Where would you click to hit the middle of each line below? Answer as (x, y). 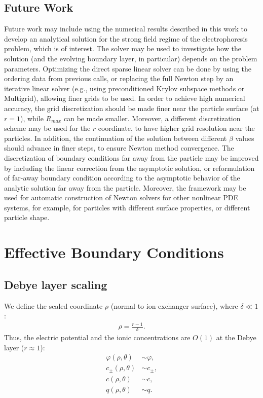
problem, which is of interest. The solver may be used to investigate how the (123, 48)
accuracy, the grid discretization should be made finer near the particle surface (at (132, 108)
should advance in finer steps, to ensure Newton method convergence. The (119, 148)
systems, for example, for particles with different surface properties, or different (127, 207)
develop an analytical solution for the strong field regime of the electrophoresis (126, 38)
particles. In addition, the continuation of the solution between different (116, 138)
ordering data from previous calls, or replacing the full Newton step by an (119, 78)
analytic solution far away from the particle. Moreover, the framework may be (125, 187)
